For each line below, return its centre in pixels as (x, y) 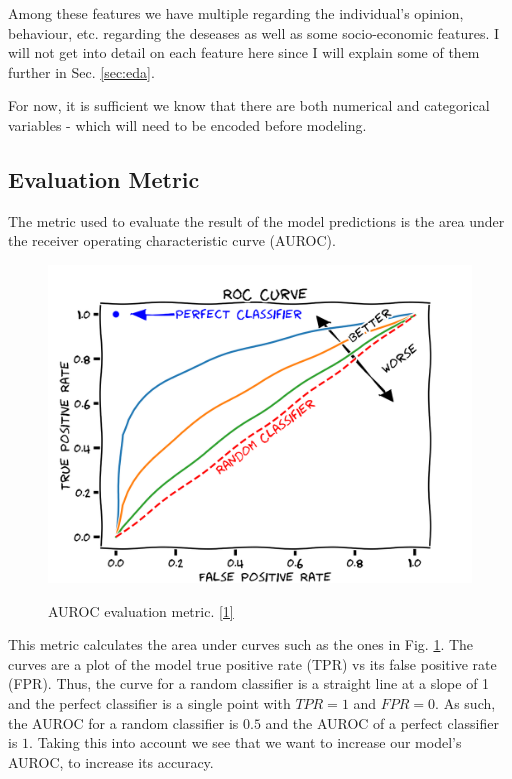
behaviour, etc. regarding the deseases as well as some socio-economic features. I (254, 32)
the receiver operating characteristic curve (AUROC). (172, 240)
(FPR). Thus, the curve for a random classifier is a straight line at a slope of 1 (249, 683)
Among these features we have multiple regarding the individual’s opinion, (236, 13)
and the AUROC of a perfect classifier (382, 722)
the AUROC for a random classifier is (123, 722)
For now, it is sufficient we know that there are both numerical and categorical (249, 105)
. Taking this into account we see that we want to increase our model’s (245, 742)
